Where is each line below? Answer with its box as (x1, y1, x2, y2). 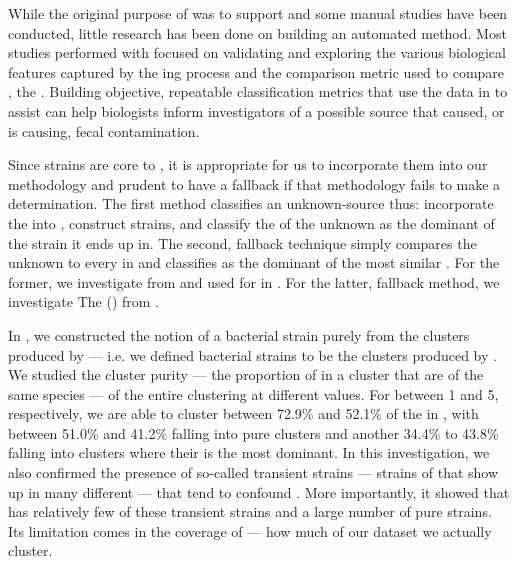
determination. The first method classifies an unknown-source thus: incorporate (8, 193, 494, 214)
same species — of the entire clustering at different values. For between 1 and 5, (8, 383, 499, 404)
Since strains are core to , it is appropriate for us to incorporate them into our (8, 154, 488, 175)
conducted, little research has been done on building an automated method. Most (8, 22, 507, 43)
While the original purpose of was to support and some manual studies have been (8, 3, 508, 23)
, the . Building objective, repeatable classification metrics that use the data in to (8, 81, 508, 102)
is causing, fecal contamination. (8, 120, 200, 141)
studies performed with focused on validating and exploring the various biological (8, 42, 506, 63)
